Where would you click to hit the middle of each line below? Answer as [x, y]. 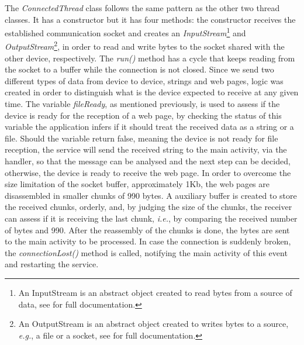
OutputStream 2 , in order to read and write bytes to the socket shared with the [145, 46]
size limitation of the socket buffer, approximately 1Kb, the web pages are [137, 184]
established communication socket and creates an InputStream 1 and [125, 32]
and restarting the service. [52, 264]
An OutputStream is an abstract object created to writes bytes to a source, [153, 324]
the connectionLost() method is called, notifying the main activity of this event [146, 252]
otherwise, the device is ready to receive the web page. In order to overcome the [148, 172]
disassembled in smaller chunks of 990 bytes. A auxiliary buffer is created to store [151, 195]
